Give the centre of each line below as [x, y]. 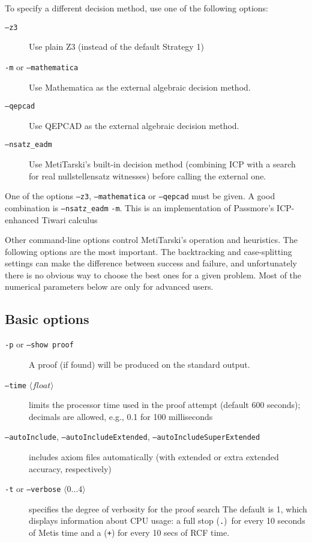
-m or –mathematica [42, 66]
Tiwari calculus [70, 219]
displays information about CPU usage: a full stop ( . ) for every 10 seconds [167, 520]
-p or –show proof [39, 344]
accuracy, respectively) [70, 468]
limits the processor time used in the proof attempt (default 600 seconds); [165, 405]
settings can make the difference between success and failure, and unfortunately [151, 263]
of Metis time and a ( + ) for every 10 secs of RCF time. [129, 532]
